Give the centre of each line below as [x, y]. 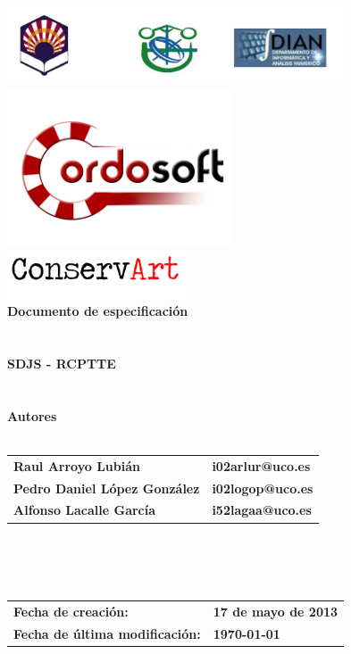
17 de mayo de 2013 [276, 612]
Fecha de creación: [71, 612]
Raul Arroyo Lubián [77, 465]
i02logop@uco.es [263, 488]
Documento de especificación [98, 311]
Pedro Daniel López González [107, 488]
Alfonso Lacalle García [85, 510]
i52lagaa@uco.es [262, 510]
